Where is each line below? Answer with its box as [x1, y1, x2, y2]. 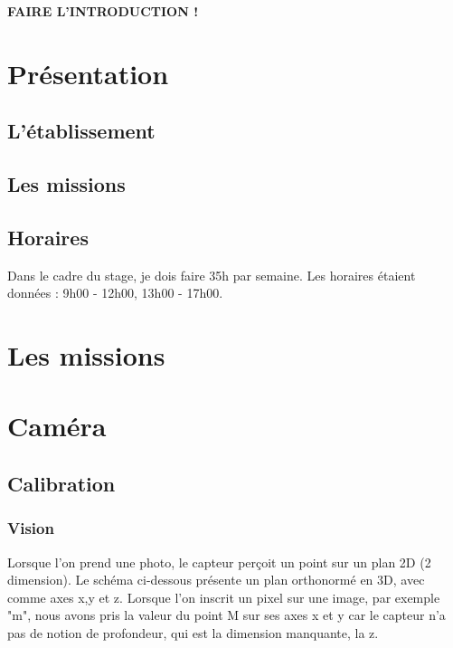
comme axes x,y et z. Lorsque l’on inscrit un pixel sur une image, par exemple [7, 587, 440, 606]
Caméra [7, 407, 107, 444]
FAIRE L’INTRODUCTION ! [7, 2, 199, 20]
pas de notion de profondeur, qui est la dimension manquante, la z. [7, 624, 379, 643]
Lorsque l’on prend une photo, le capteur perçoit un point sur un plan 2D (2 [7, 552, 431, 571]
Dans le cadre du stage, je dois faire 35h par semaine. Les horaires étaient [7, 265, 416, 284]
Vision [7, 517, 54, 539]
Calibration [7, 470, 116, 498]
